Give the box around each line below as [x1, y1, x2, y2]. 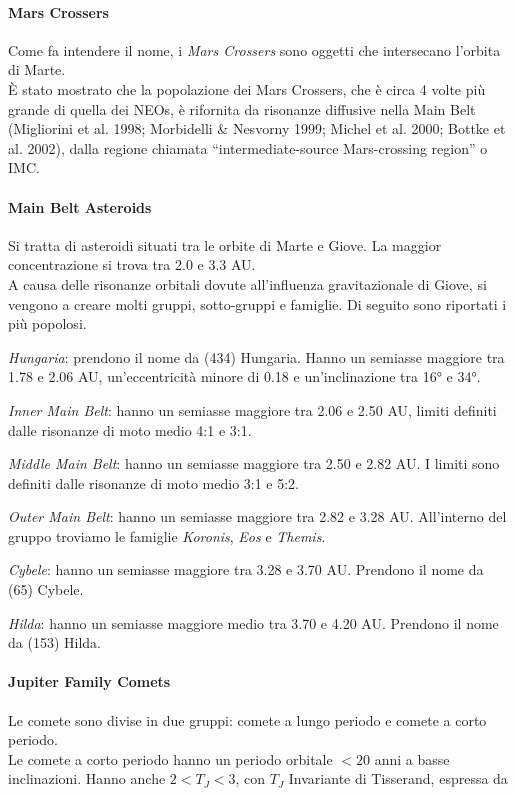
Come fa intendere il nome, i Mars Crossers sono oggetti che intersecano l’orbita [8, 39, 501, 60]
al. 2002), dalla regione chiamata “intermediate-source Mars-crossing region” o [8, 137, 488, 158]
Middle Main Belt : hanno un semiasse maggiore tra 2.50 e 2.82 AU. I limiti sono [8, 453, 500, 474]
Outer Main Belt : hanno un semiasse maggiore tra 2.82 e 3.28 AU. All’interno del [8, 506, 507, 527]
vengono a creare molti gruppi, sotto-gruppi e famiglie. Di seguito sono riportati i [8, 293, 507, 314]
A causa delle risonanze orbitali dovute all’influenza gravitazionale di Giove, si [8, 273, 487, 294]
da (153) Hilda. [8, 632, 101, 653]
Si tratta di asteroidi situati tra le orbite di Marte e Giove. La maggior [8, 234, 442, 255]
